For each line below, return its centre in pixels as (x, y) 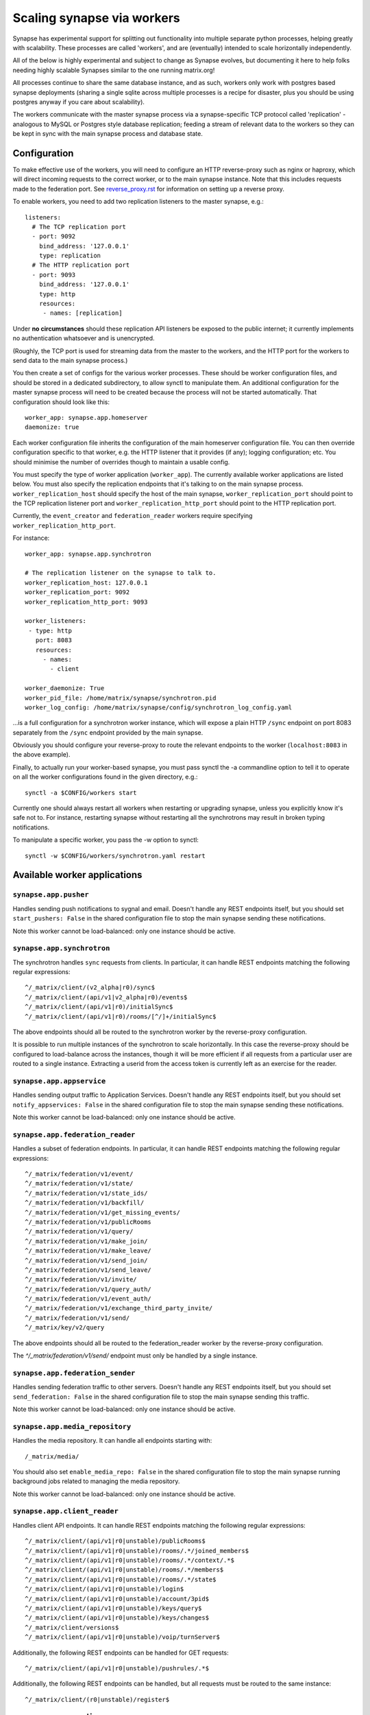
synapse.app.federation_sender (74, 1373)
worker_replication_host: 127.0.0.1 (86, 582)
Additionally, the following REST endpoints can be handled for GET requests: (121, 1653)
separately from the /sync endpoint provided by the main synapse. (108, 732)
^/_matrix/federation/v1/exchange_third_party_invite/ (119, 1308)
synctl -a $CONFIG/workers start (81, 793)
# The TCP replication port (79, 227)
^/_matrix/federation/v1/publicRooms (88, 1222)
